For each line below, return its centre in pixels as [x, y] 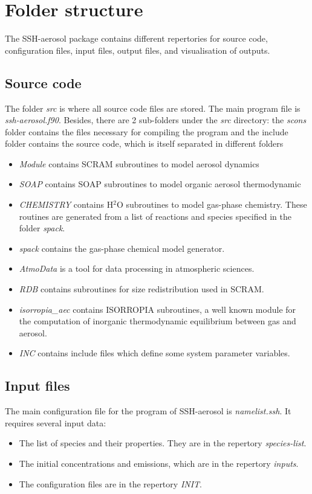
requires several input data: [56, 422]
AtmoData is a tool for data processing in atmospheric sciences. [137, 268]
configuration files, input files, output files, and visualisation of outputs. [138, 50]
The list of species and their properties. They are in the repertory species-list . [163, 443]
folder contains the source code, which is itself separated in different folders [144, 143]
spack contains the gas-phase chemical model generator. [122, 248]
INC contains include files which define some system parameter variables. [154, 353]
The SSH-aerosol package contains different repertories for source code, [136, 38]
